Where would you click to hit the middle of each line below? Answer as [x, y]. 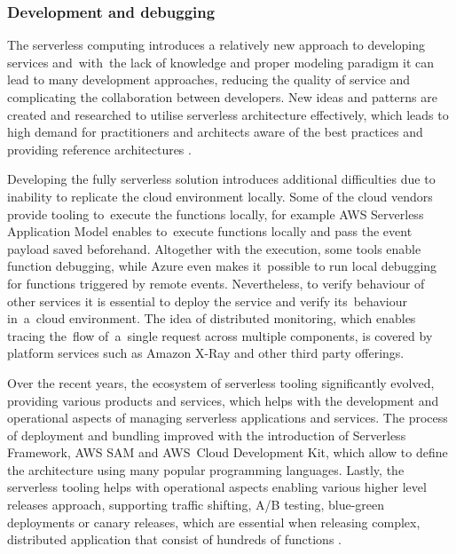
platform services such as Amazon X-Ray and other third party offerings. [206, 353]
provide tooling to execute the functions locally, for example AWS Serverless [216, 214]
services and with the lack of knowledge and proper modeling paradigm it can [220, 62]
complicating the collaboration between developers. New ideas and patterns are [222, 97]
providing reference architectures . [99, 149]
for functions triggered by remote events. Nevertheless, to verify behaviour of [216, 283]
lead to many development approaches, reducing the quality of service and [209, 79]
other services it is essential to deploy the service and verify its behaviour [208, 301]
